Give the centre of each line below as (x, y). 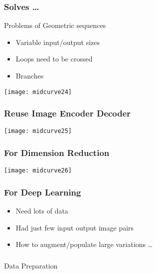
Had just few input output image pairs (75, 227)
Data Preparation (31, 265)
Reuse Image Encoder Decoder (68, 113)
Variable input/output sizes (58, 42)
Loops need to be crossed (54, 59)
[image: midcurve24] (38, 92)
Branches (30, 75)
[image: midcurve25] (38, 131)
